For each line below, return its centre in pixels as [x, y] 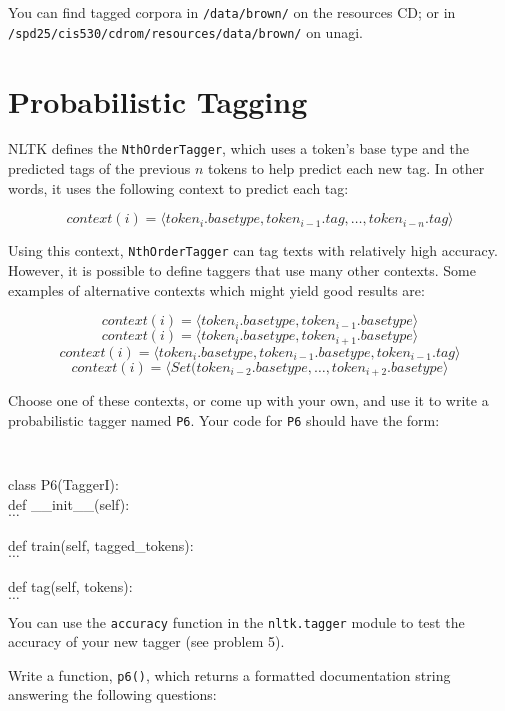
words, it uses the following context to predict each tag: [178, 187]
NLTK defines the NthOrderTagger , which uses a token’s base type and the [238, 148]
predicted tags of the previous [99, 168]
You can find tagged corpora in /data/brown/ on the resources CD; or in [232, 12]
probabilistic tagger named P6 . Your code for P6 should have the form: [224, 419]
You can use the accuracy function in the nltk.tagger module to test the [236, 621]
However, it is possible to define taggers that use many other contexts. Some [242, 269]
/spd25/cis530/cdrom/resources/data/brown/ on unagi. [185, 31]
